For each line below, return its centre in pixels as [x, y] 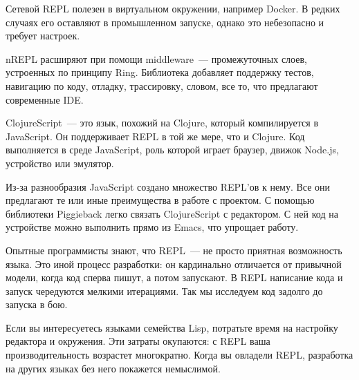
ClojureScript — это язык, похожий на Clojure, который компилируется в [162, 123]
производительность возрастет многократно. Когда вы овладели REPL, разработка [179, 355]
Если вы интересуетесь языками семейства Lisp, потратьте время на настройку [172, 327]
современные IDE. [45, 99]
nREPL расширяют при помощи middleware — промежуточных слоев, [156, 58]
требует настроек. [43, 36]
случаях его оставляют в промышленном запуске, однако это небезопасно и [165, 22]
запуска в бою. [37, 304]
